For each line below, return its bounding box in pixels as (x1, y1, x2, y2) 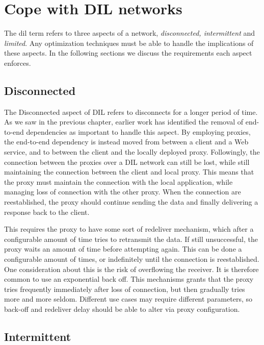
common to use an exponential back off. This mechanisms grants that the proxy (4, 274, 254, 284)
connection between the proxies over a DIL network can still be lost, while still (4, 156, 250, 167)
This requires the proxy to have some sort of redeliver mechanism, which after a (4, 224, 254, 234)
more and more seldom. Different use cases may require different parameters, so (4, 293, 252, 304)
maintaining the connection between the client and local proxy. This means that (4, 166, 254, 177)
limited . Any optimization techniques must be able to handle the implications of (4, 37, 254, 48)
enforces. (4, 57, 31, 68)
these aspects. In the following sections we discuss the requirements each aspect (4, 47, 252, 58)
